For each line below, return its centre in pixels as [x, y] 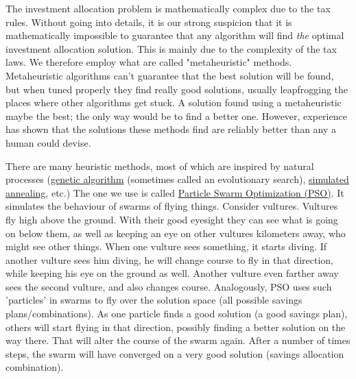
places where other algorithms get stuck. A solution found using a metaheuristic [174, 102]
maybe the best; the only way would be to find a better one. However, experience [176, 115]
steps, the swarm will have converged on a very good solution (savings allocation [175, 353]
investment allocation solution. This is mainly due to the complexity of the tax [171, 48]
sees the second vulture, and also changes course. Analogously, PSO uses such [169, 286]
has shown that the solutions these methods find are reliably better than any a [171, 129]
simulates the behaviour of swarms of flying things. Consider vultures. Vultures [172, 206]
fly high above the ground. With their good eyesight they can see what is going [172, 219]
